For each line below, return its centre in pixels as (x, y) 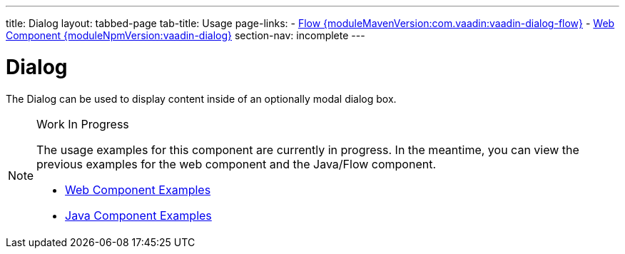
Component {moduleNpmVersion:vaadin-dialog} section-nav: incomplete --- (186, 35)
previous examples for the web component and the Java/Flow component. (237, 164)
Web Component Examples (138, 189)
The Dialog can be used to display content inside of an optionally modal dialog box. (201, 98)
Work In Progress (83, 124)
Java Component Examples (138, 215)
